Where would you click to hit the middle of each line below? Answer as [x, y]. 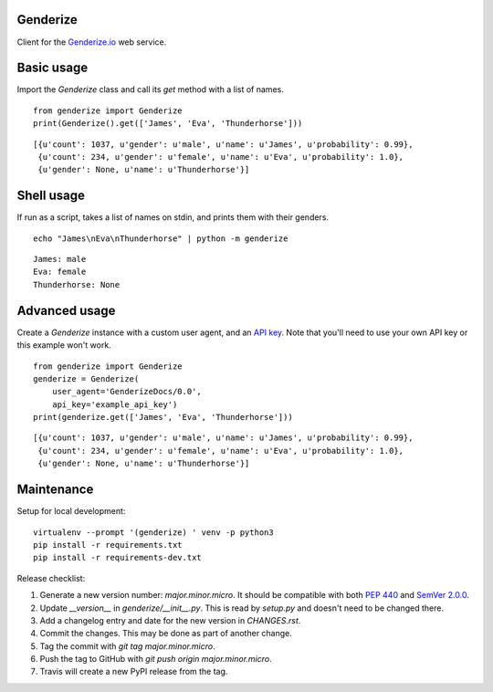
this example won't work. [64, 345]
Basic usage [52, 68]
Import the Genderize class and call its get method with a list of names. [151, 89]
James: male [60, 259]
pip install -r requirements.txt [108, 545]
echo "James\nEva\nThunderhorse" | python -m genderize [161, 238]
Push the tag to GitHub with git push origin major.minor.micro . [156, 659]
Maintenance [55, 490]
